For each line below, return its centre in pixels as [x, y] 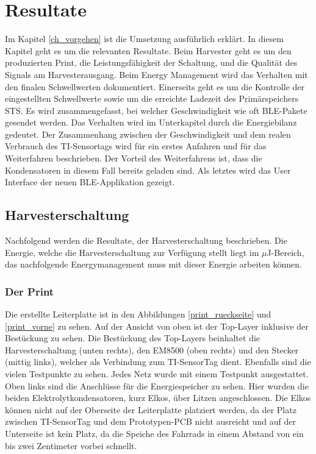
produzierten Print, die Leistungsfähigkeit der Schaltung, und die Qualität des [151, 62]
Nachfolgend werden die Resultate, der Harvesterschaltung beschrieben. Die [146, 240]
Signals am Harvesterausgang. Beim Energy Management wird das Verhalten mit [156, 74]
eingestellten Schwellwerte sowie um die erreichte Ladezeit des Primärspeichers [152, 98]
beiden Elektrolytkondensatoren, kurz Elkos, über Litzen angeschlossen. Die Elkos [158, 398]
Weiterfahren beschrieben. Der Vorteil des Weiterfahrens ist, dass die [134, 158]
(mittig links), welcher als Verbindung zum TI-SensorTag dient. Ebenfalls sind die [158, 362]
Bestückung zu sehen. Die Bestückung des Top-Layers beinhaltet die [133, 338]
